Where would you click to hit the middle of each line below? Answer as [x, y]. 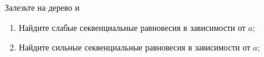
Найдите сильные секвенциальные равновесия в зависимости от [134, 47]
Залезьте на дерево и [42, 7]
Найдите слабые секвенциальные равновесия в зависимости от [132, 27]
